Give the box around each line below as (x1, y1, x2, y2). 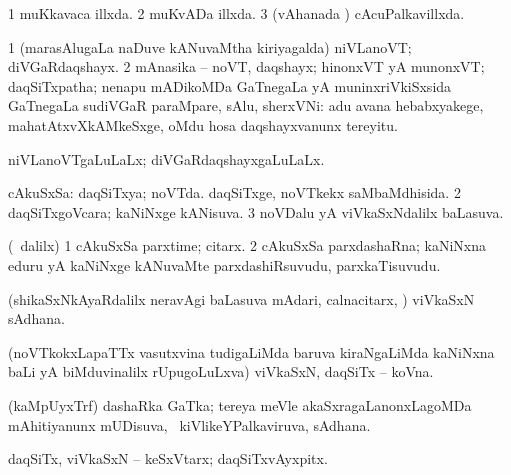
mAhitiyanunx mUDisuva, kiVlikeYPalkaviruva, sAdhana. (8, 414, 371, 435)
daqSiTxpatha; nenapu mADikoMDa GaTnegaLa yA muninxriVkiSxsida (8, 75, 452, 96)
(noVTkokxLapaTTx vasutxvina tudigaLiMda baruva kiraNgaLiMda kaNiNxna (8, 341, 495, 362)
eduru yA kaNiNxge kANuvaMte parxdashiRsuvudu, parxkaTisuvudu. (8, 254, 441, 275)
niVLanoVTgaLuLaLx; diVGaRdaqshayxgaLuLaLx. (8, 148, 325, 169)
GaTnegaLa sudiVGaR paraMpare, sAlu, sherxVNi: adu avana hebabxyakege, (8, 95, 484, 116)
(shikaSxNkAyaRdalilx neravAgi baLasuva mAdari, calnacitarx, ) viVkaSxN (8, 288, 475, 309)
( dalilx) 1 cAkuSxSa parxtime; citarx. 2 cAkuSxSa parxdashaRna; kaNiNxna (8, 235, 487, 256)
